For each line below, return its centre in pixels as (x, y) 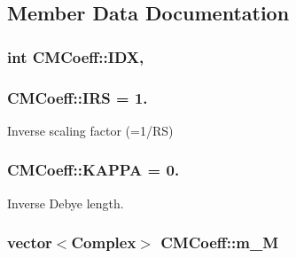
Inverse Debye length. (66, 203)
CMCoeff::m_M (220, 242)
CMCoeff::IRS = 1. (78, 97)
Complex (104, 242)
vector (30, 242)
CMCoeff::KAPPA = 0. (93, 170)
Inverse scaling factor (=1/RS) (90, 130)
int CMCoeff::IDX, (76, 56)
